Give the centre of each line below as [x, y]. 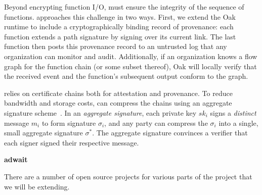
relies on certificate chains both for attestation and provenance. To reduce [118, 93]
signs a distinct [233, 112]
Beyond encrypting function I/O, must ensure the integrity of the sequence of [124, 7]
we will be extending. [37, 186]
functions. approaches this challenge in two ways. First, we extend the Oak [120, 16]
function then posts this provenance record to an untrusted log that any [116, 46]
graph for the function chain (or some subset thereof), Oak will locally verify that [130, 66]
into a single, [238, 123]
